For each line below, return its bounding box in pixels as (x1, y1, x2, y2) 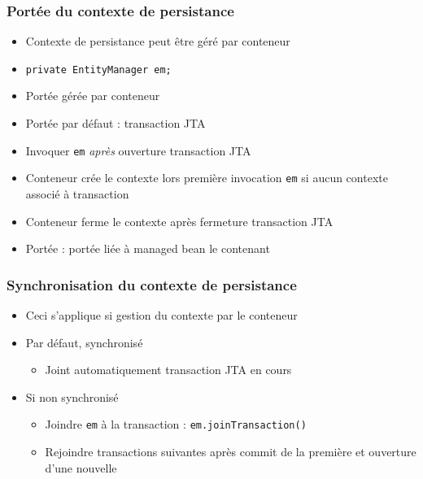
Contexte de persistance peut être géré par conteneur (25, 33, 290, 50)
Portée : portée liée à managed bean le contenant (25, 240, 270, 257)
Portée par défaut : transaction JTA (25, 115, 206, 132)
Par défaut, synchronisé (25, 333, 143, 351)
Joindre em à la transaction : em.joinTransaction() (45, 416, 307, 433)
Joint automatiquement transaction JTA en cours (45, 361, 292, 378)
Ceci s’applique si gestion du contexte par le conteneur (25, 306, 298, 323)
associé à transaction (25, 185, 129, 202)
